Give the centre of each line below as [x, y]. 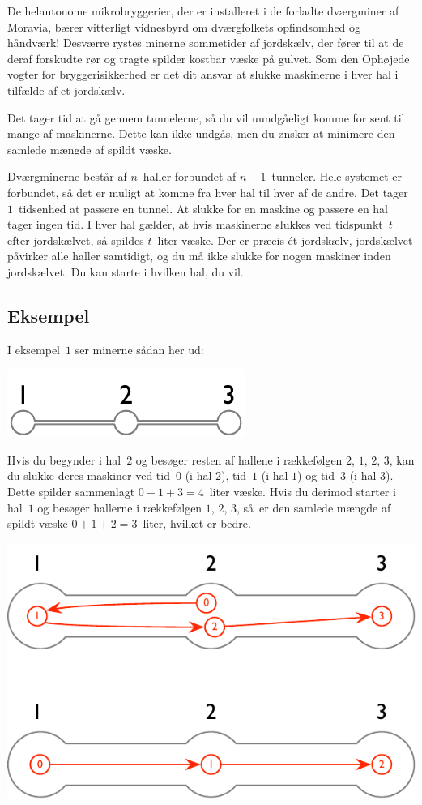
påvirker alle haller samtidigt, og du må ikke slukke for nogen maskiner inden [199, 256]
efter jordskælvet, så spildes [76, 240]
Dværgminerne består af [67, 176]
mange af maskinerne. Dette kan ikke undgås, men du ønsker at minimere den [201, 133]
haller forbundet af [190, 176]
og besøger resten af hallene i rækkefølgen [239, 459]
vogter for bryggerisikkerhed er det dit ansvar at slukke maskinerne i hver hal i [203, 74]
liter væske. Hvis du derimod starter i [303, 492]
